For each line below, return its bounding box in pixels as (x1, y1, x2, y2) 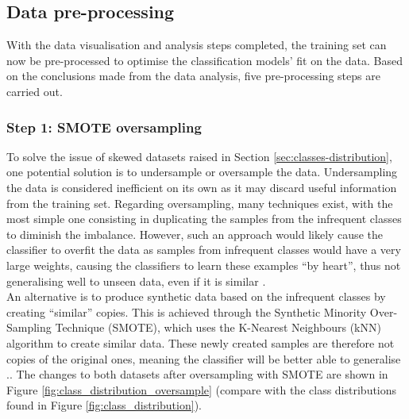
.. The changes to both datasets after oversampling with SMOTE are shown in (6, 366, 388, 382)
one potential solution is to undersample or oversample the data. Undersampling (6, 163, 398, 180)
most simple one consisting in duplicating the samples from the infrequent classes (6, 210, 402, 227)
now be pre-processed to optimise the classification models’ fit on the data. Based (6, 52, 403, 68)
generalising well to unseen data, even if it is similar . (6, 272, 266, 289)
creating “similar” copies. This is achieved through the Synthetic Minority (6, 303, 367, 320)
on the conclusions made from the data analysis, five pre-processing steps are (6, 67, 380, 84)
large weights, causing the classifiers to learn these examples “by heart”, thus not (6, 256, 401, 273)
